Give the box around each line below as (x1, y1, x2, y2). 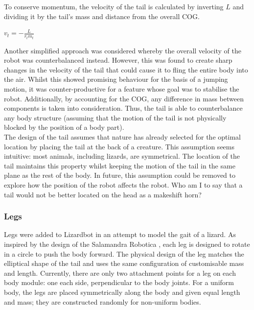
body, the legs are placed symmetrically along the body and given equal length (4, 286, 240, 297)
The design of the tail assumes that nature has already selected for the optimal (4, 132, 241, 142)
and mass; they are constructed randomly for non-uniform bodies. (4, 296, 201, 307)
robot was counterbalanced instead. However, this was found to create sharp (4, 55, 232, 65)
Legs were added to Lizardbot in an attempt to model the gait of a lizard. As (4, 229, 236, 239)
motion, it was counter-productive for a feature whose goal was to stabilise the (4, 84, 239, 94)
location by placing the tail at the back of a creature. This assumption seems (4, 141, 234, 151)
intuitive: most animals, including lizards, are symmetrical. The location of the (4, 151, 240, 161)
